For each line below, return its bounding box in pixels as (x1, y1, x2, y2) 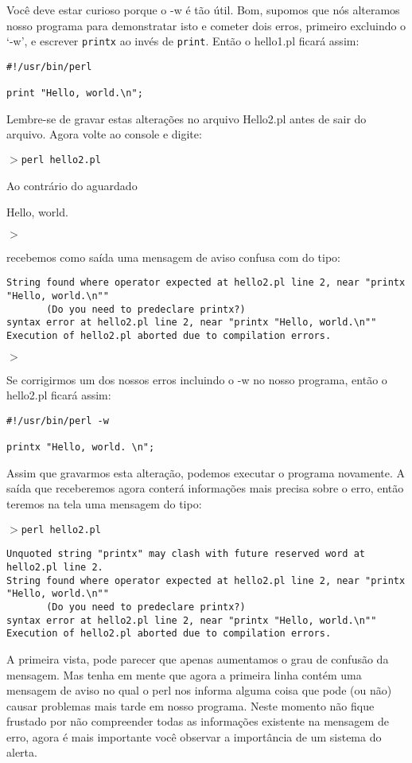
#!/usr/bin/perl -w (6, 415, 109, 426)
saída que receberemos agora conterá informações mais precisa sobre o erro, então (6, 480, 404, 496)
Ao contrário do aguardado (6, 177, 138, 193)
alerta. (6, 744, 37, 761)
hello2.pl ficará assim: (6, 387, 111, 403)
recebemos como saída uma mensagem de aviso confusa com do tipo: (6, 248, 340, 265)
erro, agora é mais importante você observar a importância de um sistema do (6, 728, 382, 745)
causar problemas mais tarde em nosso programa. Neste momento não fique (6, 697, 375, 714)
